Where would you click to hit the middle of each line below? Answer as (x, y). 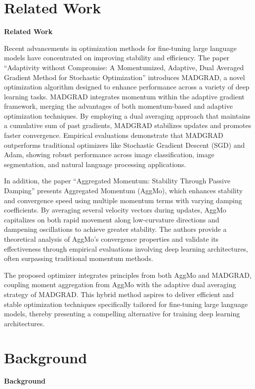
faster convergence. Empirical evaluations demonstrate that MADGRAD (114, 135)
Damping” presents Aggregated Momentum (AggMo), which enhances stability (124, 191)
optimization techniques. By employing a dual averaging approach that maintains (127, 115)
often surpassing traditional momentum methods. (79, 258)
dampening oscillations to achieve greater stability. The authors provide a (115, 229)
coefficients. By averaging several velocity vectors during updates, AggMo (115, 210)
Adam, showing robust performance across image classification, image (109, 154)
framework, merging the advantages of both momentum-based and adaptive (119, 106)
